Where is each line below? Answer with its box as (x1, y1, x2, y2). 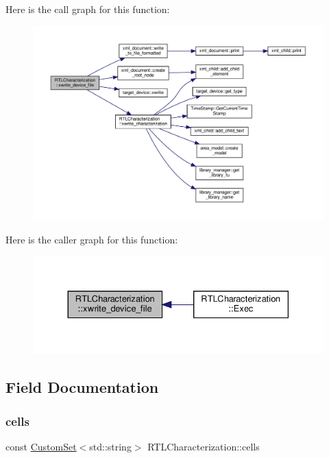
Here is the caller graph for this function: (5, 232, 178, 246)
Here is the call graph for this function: (5, 2, 170, 16)
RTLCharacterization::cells (147, 439, 260, 453)
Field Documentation (5, 376, 159, 398)
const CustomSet (5, 439, 77, 453)
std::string (89, 439, 132, 453)
